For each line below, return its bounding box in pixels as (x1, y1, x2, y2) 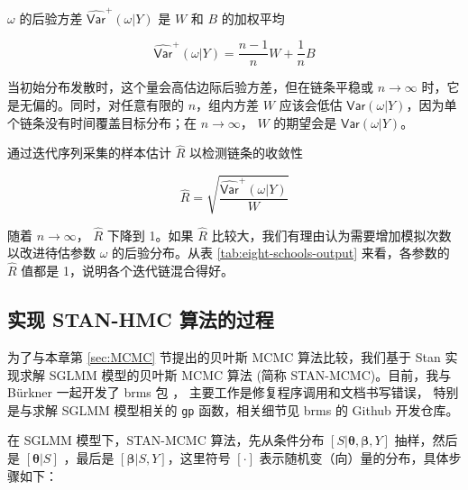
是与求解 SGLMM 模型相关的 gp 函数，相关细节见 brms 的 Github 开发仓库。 (7, 400, 459, 419)
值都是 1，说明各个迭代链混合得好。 (21, 261, 234, 280)
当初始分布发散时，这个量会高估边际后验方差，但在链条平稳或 (7, 77, 373, 96)
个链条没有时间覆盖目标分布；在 (7, 113, 197, 132)
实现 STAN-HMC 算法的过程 (7, 305, 274, 333)
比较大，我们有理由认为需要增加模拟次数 (211, 225, 452, 244)
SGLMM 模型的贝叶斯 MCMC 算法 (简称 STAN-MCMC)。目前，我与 (49, 365, 452, 384)
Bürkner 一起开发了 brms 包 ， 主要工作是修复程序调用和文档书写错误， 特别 (7, 383, 459, 402)
